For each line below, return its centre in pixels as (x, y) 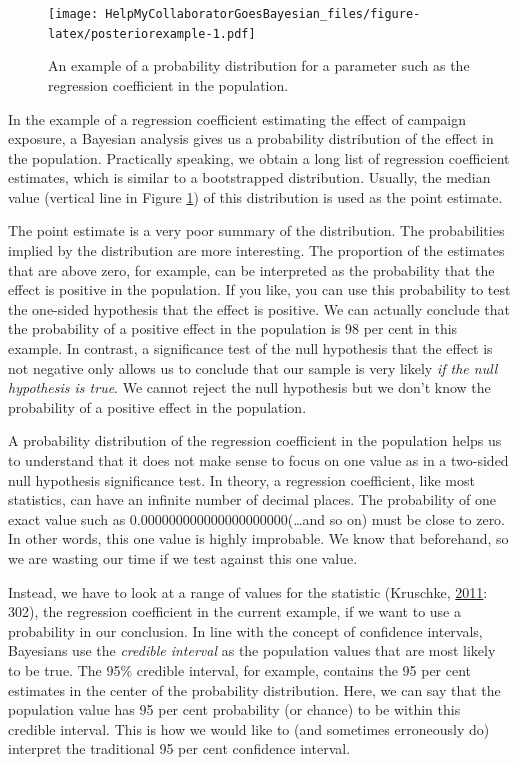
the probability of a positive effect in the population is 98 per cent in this (233, 328)
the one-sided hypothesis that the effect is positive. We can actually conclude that (259, 308)
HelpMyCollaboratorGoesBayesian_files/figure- (263, 14)
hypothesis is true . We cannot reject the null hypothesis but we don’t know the (249, 387)
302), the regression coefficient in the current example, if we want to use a (234, 611)
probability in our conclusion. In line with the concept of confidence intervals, (245, 630)
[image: (73, 14)
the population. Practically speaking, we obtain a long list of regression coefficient (259, 157)
